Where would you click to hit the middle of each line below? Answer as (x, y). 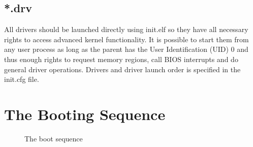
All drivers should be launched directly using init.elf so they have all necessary (126, 29)
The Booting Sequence (85, 114)
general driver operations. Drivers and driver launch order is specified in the (122, 69)
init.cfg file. (22, 79)
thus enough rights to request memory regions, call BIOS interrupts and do (121, 59)
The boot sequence (54, 138)
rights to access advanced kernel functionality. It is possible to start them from (126, 39)
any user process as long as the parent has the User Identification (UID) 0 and (126, 49)
